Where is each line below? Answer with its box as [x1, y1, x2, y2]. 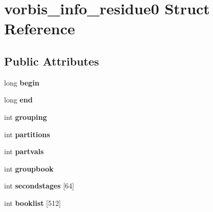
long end [4, 94, 33, 105]
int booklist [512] [4, 197, 61, 208]
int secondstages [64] [4, 180, 74, 191]
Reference [4, 18, 75, 39]
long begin [4, 77, 39, 88]
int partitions [4, 129, 50, 139]
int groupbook [4, 163, 54, 174]
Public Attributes [4, 53, 99, 69]
